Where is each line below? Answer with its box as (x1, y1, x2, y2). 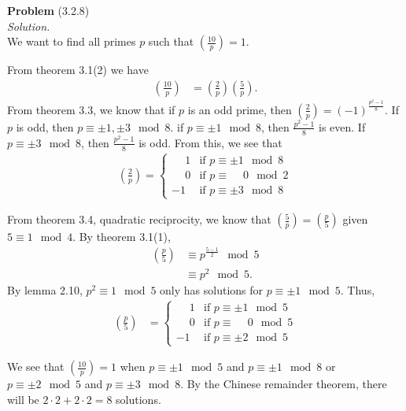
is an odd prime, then (187, 101, 292, 117)
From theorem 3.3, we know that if (7, 101, 175, 117)
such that (148, 33, 194, 50)
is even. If (319, 118, 366, 135)
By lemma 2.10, (7, 281, 83, 298)
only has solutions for (160, 281, 264, 298)
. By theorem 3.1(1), (72, 228, 171, 245)
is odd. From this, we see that (138, 134, 282, 150)
